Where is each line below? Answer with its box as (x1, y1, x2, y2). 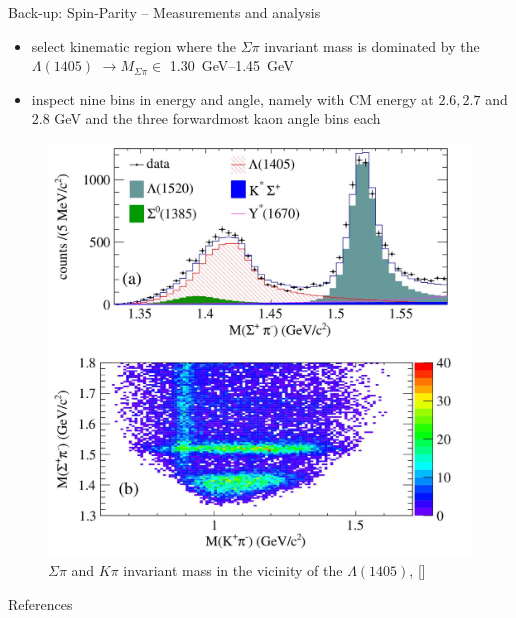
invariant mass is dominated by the (264, 35, 480, 56)
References (8, 593, 73, 614)
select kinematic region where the (31, 35, 237, 56)
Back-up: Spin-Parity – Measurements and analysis (8, 2, 321, 22)
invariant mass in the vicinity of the (123, 560, 343, 581)
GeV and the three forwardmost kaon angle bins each (54, 108, 381, 129)
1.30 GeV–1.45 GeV (169, 55, 294, 76)
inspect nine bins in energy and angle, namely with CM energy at (31, 88, 434, 109)
